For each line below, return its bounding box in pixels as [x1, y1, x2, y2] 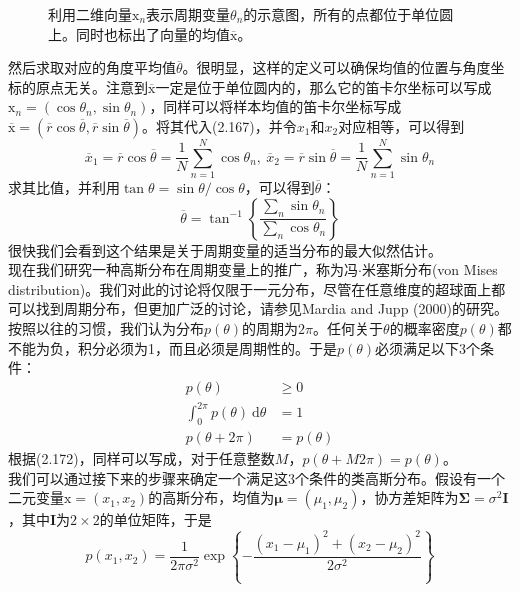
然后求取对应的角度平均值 [8, 57, 176, 78]
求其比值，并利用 [8, 177, 120, 198]
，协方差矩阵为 [360, 487, 459, 508]
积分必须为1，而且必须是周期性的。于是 [77, 337, 337, 358]
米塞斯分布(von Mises [361, 259, 498, 280]
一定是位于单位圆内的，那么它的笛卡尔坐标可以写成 [155, 76, 492, 97]
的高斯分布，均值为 [148, 487, 275, 508]
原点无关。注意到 [35, 76, 148, 97]
